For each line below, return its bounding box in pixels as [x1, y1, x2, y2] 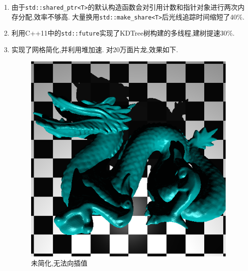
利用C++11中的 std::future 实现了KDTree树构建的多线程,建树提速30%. [11, 28, 235, 38]
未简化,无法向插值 [31, 258, 88, 268]
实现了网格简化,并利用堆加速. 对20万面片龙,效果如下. [11, 44, 178, 54]
